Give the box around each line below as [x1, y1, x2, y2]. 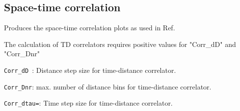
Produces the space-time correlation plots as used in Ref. [4, 22, 175, 33]
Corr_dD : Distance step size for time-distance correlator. [4, 65, 176, 75]
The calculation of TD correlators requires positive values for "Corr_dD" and [4, 39, 236, 49]
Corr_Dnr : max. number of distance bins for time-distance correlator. [4, 81, 212, 91]
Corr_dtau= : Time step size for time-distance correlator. [4, 98, 173, 108]
